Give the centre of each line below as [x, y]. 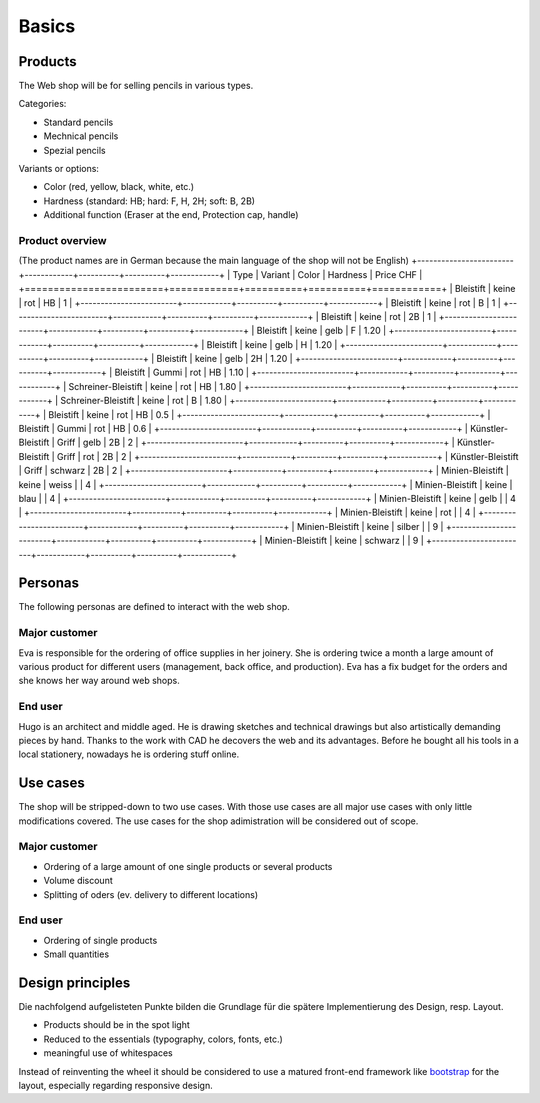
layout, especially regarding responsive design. [116, 1085]
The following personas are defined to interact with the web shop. [154, 607]
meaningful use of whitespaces [108, 1053]
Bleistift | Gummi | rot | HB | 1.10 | [182, 372]
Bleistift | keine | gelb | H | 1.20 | [272, 344]
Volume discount [78, 881]
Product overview [62, 240]
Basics [47, 26]
